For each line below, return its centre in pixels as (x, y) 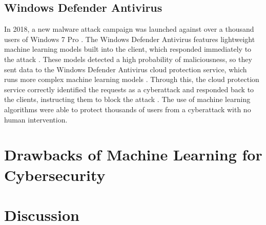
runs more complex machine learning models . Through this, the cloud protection (132, 79)
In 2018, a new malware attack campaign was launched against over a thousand (129, 29)
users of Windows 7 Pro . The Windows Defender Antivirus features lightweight (130, 39)
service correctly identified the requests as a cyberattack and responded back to (129, 89)
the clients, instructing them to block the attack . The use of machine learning (127, 99)
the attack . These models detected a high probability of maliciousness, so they (128, 59)
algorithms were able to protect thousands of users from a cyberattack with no (128, 109)
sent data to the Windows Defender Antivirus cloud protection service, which (126, 69)
